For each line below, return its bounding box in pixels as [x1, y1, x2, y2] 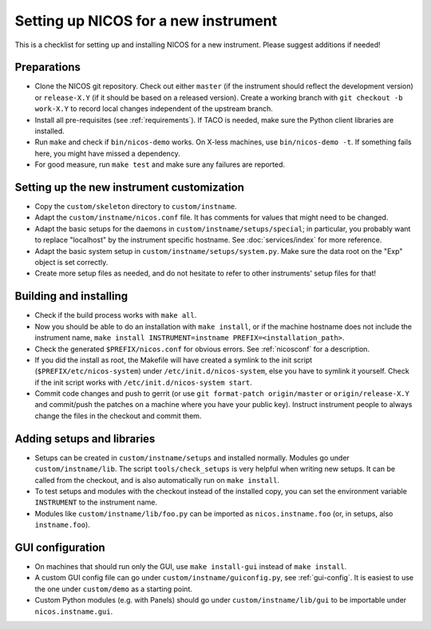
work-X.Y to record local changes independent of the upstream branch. [34, 104, 273, 113]
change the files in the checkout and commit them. [34, 411, 202, 421]
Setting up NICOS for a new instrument [14, 12, 278, 30]
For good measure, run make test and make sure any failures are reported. [34, 160, 286, 169]
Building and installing [14, 290, 128, 303]
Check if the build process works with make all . [34, 311, 197, 320]
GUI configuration [14, 540, 105, 554]
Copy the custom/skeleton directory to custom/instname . [34, 202, 237, 212]
